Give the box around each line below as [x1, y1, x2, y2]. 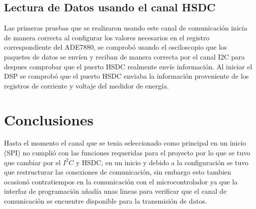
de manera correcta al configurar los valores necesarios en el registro [4, 32, 210, 42]
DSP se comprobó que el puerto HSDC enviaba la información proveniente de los [4, 71, 249, 81]
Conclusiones [4, 109, 94, 129]
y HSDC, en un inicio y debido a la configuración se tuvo [76, 157, 249, 167]
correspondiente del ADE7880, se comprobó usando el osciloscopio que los [4, 42, 227, 52]
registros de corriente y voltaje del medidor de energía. [4, 80, 169, 90]
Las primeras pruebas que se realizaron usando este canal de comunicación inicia [4, 23, 248, 33]
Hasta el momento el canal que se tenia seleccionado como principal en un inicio [4, 138, 246, 148]
